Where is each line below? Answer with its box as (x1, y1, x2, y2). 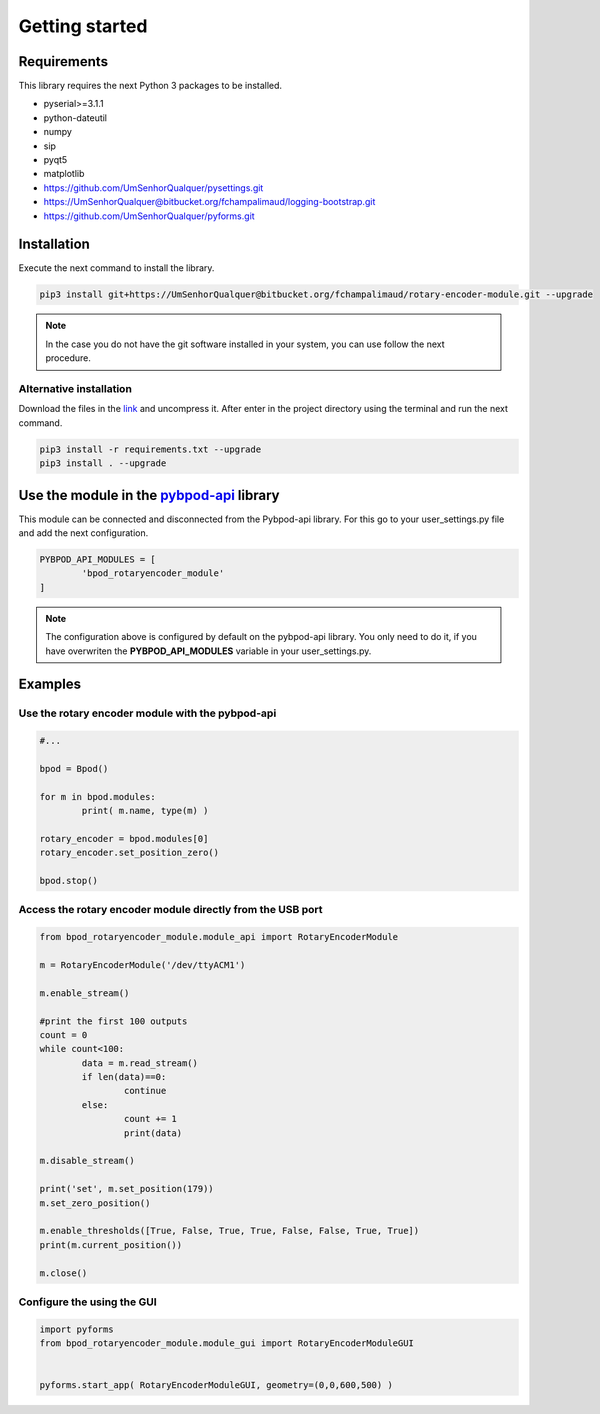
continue (123, 1085, 167, 1097)
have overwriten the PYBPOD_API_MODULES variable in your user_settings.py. (45, 645, 372, 657)
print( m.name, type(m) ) (81, 805, 209, 817)
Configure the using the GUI (18, 1295, 157, 1309)
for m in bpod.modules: (39, 791, 157, 802)
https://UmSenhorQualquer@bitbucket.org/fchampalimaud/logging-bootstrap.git (43, 196, 376, 208)
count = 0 (39, 1029, 88, 1040)
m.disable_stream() (39, 1155, 135, 1167)
